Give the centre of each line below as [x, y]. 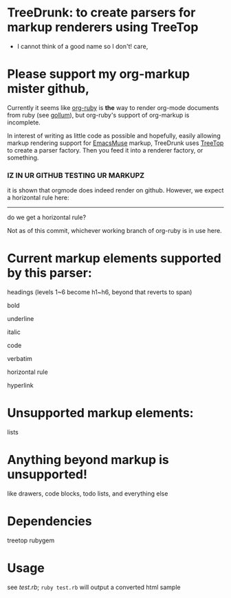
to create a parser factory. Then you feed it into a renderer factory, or [105, 150]
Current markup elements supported [114, 258]
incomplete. [24, 122]
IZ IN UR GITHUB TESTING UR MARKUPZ [76, 175]
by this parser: [49, 273]
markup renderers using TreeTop [103, 27]
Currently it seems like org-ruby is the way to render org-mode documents [113, 107]
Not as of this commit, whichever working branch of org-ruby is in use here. [114, 231]
